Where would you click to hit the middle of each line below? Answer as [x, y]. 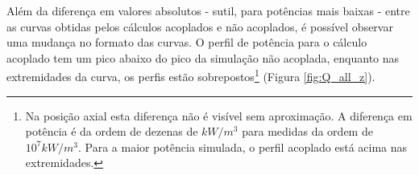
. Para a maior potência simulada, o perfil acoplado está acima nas [243, 147]
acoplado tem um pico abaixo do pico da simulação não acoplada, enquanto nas [203, 57]
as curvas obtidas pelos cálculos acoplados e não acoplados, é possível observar [200, 26]
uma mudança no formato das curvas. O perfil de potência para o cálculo [187, 42]
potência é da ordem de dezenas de [112, 131]
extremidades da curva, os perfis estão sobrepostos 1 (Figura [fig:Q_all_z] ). [191, 75]
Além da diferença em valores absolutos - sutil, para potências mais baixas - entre [208, 10]
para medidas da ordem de [307, 131]
